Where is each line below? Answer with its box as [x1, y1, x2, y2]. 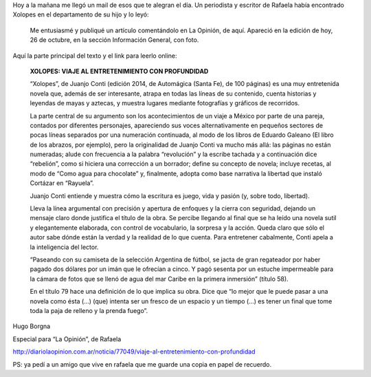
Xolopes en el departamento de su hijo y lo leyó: [12, 10, 149, 19]
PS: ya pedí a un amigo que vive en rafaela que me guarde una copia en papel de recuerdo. [12, 360, 272, 368]
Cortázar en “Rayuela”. [30, 179, 94, 187]
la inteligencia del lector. [30, 243, 99, 251]
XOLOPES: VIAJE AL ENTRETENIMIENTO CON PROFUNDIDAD [30, 67, 209, 75]
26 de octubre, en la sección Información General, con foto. [30, 36, 199, 44]
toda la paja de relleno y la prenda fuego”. [30, 306, 148, 314]
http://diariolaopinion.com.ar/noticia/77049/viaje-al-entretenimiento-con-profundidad [12, 347, 256, 356]
